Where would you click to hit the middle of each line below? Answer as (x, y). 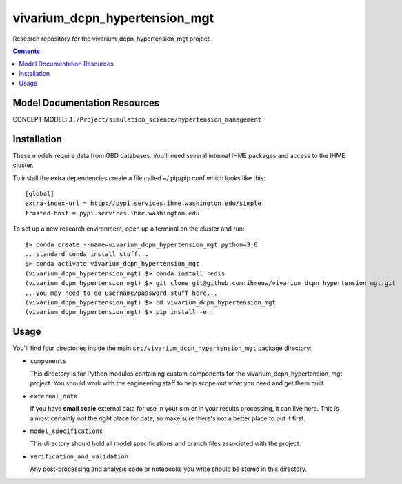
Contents (27, 51)
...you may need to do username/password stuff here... (121, 293)
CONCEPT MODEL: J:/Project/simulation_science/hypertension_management (137, 119)
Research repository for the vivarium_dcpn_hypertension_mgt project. (112, 39)
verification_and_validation (79, 456)
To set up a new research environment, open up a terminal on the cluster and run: (129, 229)
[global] (40, 194)
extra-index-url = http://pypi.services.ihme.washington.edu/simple (143, 203)
